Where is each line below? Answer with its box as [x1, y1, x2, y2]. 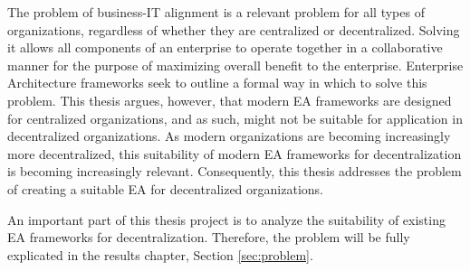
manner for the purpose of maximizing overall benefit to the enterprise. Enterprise [7, 55, 464, 74]
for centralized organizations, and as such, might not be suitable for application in [7, 108, 463, 127]
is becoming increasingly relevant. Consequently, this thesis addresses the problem [7, 162, 462, 181]
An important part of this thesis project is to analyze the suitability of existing [7, 210, 446, 229]
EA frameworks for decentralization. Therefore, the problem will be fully [7, 228, 410, 247]
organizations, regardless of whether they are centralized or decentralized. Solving [7, 20, 460, 39]
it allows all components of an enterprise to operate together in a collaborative [7, 38, 443, 57]
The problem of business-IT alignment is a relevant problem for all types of [7, 3, 425, 21]
